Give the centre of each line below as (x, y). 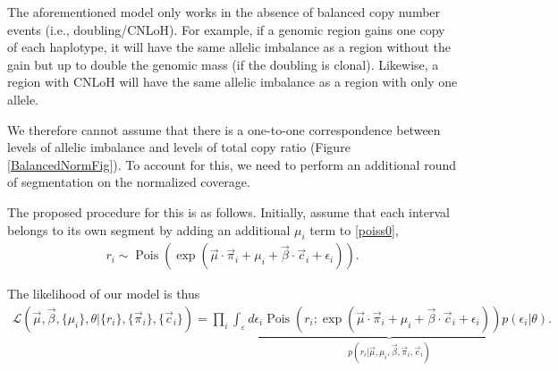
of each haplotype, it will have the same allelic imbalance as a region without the (229, 47)
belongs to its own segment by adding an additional (149, 229)
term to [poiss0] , (354, 229)
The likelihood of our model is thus (104, 294)
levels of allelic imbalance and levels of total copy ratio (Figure (179, 147)
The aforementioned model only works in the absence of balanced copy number (224, 12)
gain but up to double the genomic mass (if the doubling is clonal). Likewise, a (223, 64)
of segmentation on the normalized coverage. (129, 182)
